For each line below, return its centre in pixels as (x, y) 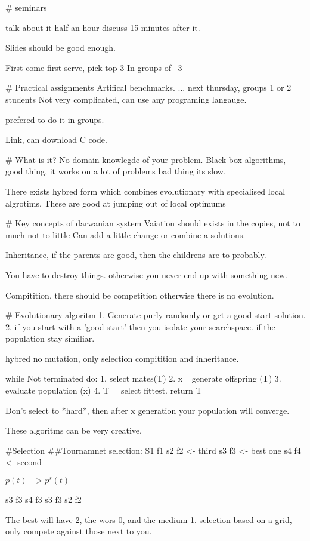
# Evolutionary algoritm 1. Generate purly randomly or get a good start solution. (156, 315)
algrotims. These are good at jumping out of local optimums (116, 203)
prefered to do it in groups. (55, 119)
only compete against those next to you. (79, 531)
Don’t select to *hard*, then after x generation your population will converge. (148, 410)
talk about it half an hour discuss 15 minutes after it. (103, 27)
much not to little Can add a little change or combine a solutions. (125, 234)
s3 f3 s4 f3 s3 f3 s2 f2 (44, 499)
